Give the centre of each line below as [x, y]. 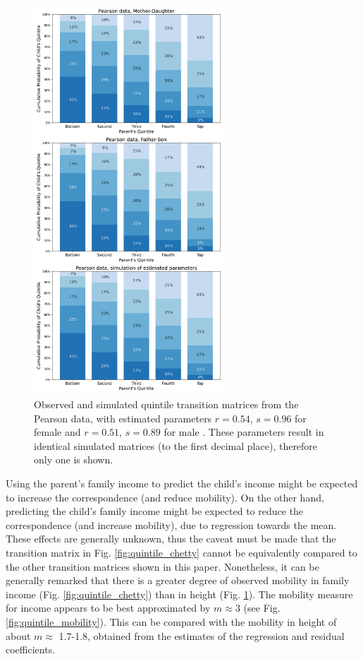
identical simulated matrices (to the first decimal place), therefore [176, 445]
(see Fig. [262, 608]
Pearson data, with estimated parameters [123, 418]
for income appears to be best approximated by [108, 608]
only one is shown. [74, 459]
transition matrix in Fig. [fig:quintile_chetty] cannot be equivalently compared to [181, 553]
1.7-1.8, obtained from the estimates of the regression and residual [202, 635]
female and [57, 432]
